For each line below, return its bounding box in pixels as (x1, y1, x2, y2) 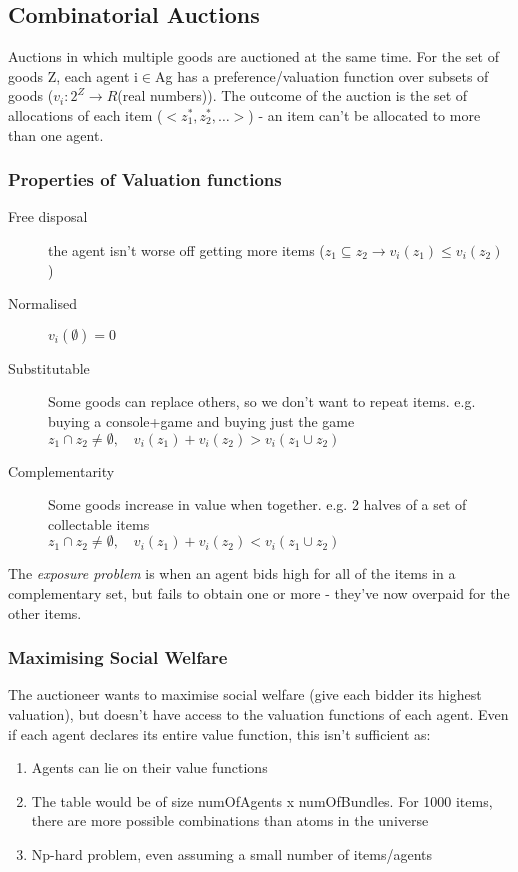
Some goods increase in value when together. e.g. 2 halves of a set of (48, 494, 467, 515)
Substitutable (8, 357, 90, 378)
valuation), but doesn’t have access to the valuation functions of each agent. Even (8, 703, 509, 724)
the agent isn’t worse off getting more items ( (48, 239, 325, 260)
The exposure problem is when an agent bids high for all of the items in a (8, 563, 456, 584)
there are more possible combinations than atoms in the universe (31, 810, 429, 831)
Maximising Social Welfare (8, 645, 228, 670)
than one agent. (8, 124, 104, 145)
